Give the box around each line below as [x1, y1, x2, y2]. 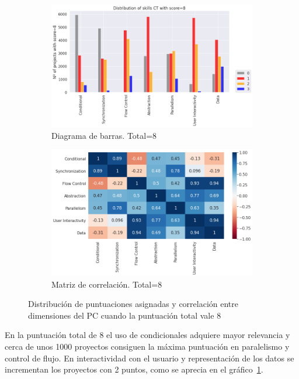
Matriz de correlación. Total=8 [51, 278, 162, 290]
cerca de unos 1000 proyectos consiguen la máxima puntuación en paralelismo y [5, 340, 290, 352]
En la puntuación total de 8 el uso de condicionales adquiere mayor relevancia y [5, 329, 290, 341]
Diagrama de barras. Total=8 [51, 129, 157, 141]
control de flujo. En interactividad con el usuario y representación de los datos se [5, 351, 294, 364]
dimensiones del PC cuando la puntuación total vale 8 [28, 309, 221, 321]
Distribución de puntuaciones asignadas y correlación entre [28, 298, 239, 310]
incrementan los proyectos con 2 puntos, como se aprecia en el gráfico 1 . [5, 363, 263, 375]
